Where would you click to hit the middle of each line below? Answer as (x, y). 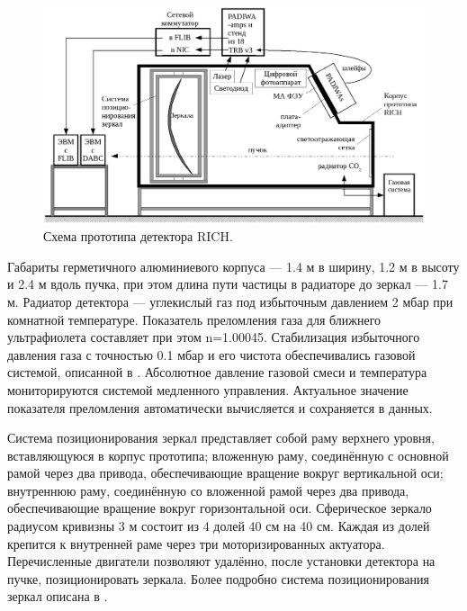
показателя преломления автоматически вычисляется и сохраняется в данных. (220, 407)
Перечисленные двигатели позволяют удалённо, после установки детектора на (221, 561)
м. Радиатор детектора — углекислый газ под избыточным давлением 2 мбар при (230, 301)
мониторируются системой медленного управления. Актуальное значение (208, 389)
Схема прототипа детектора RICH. (138, 236)
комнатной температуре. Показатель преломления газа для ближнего (194, 319)
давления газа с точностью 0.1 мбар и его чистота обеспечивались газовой (211, 354)
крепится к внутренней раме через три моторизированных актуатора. (196, 543)
